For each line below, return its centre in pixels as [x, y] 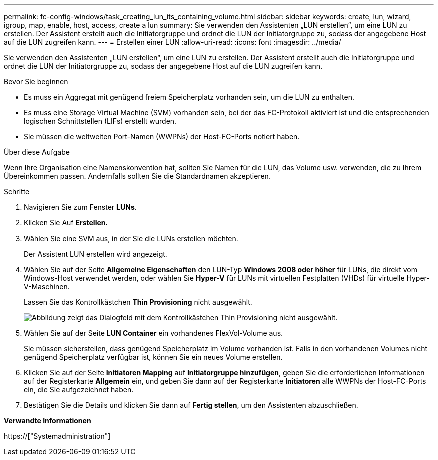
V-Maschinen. [47, 286]
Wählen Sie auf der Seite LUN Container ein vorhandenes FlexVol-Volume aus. [154, 333]
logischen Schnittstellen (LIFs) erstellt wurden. [100, 121]
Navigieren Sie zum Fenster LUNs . [80, 207]
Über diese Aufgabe [37, 152]
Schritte [17, 192]
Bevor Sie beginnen [36, 81]
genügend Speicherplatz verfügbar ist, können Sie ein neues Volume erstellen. [153, 357]
